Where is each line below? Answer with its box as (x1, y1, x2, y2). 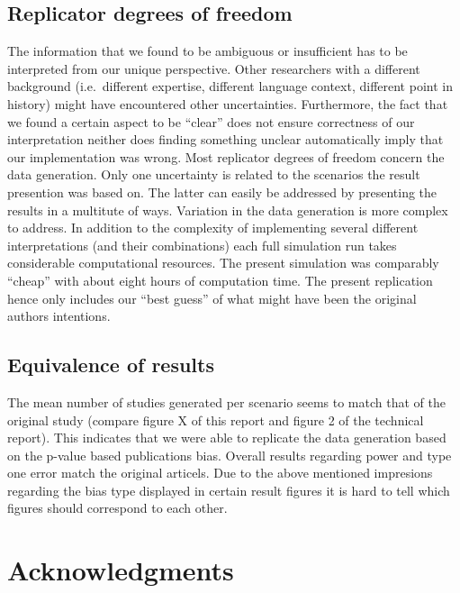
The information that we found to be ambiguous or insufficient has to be (7, 41, 408, 60)
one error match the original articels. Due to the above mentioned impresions (7, 463, 433, 482)
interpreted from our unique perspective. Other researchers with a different (7, 59, 420, 78)
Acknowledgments (7, 552, 234, 588)
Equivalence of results (7, 351, 214, 379)
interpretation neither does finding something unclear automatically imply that (7, 130, 444, 149)
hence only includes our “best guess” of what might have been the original (7, 288, 417, 307)
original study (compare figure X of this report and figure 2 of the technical (7, 410, 424, 429)
